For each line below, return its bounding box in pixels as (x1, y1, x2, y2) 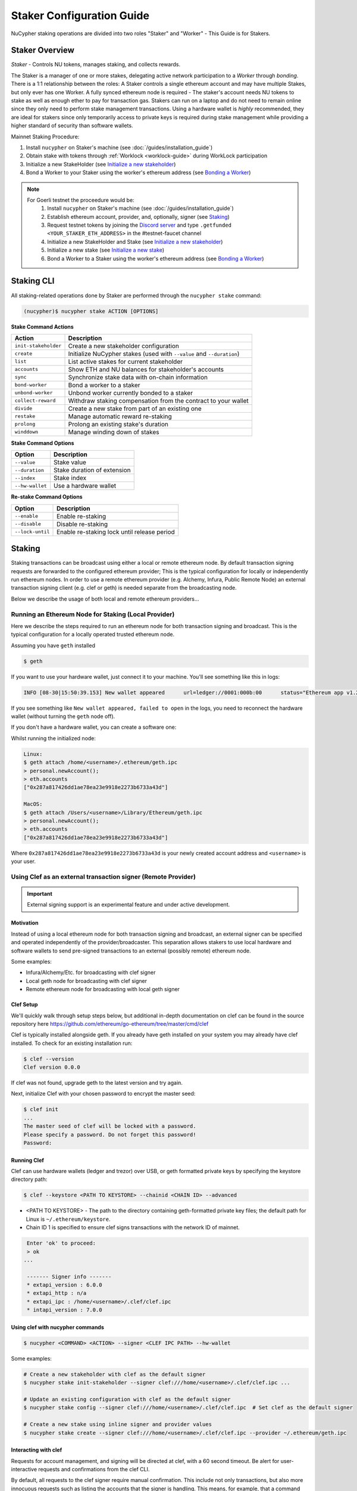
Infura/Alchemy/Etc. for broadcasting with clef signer (26, 969, 156, 976)
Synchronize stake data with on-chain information (68, 373, 208, 381)
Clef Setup (11, 1001, 38, 1008)
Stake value (54, 458, 86, 466)
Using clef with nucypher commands (11, 1323, 104, 1331)
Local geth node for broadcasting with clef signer (26, 977, 148, 984)
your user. (11, 858, 36, 865)
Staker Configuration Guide (11, 9, 150, 22)
